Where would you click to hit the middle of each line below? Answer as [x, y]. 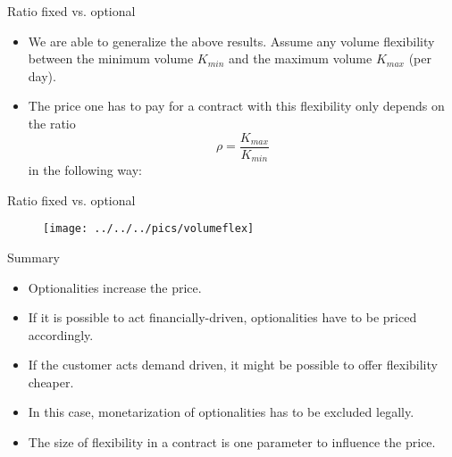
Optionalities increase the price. [115, 287]
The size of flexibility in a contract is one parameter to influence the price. [232, 442]
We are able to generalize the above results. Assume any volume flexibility [231, 41]
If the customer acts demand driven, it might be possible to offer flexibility [233, 365]
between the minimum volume [111, 58]
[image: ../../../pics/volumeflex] [149, 229]
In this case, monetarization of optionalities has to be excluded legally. [221, 412]
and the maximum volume [301, 58]
